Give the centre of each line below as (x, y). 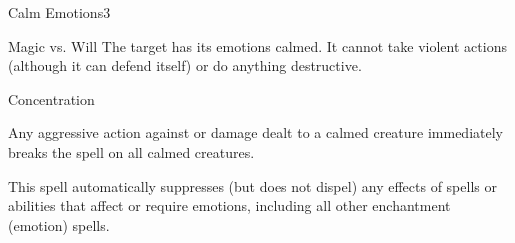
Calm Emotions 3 (59, 12)
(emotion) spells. (59, 224)
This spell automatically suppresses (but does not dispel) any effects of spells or (252, 185)
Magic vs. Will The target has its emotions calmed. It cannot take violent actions (257, 45)
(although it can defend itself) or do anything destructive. (185, 65)
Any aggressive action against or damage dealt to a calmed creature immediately (255, 132)
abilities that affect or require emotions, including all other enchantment (229, 205)
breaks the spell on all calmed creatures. (131, 151)
